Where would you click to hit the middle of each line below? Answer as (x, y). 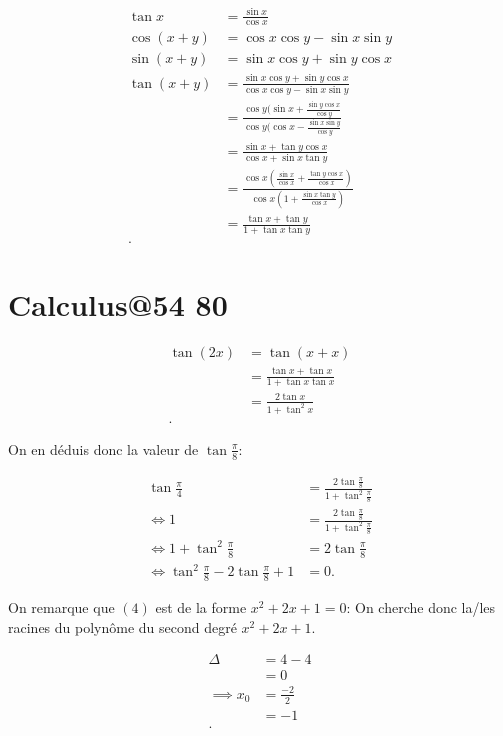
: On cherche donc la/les (421, 607)
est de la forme (201, 607)
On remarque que (61, 607)
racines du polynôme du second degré (122, 626)
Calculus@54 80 (118, 304)
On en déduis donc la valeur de (103, 448)
